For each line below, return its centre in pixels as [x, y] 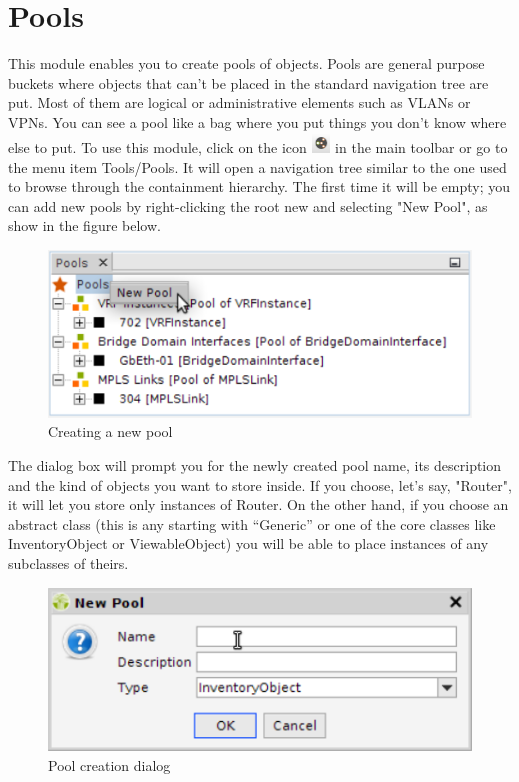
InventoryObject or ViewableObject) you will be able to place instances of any [248, 543]
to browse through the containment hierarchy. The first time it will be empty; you [259, 186]
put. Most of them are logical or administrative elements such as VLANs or [239, 102]
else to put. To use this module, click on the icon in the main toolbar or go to [258, 146]
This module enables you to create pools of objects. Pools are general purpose [246, 63]
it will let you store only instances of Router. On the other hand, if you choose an [258, 504]
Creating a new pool [110, 431]
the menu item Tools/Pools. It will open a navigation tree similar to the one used [257, 166]
